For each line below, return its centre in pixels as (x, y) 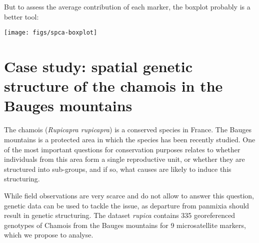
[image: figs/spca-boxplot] (51, 33)
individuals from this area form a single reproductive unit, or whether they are (124, 159)
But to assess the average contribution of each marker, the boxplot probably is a (127, 7)
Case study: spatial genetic (98, 66)
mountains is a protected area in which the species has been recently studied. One (130, 139)
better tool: (21, 16)
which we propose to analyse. (49, 235)
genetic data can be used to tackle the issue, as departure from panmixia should (127, 205)
